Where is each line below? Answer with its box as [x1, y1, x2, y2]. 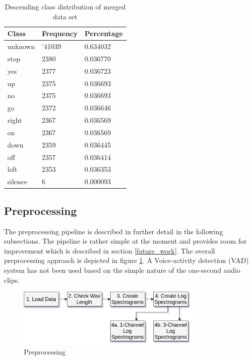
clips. [4, 274, 20, 285]
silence [7, 176, 27, 187]
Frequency [42, 28, 78, 39]
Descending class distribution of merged [4, 1, 126, 11]
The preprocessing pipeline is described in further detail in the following [4, 226, 223, 236]
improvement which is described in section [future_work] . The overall [4, 245, 215, 256]
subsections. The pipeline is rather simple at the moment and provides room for [4, 236, 247, 246]
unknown [7, 41, 35, 51]
